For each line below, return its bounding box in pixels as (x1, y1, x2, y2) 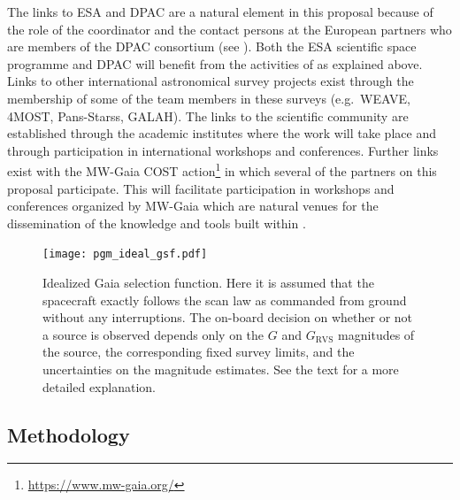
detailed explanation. (42, 377, 156, 396)
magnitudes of (338, 325, 415, 343)
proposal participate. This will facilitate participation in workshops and (7, 179, 395, 197)
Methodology (7, 420, 130, 448)
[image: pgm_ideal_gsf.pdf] (42, 248, 208, 261)
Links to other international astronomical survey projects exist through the (7, 72, 414, 90)
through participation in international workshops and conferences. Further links (7, 141, 439, 159)
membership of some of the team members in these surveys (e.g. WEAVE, (7, 88, 410, 107)
